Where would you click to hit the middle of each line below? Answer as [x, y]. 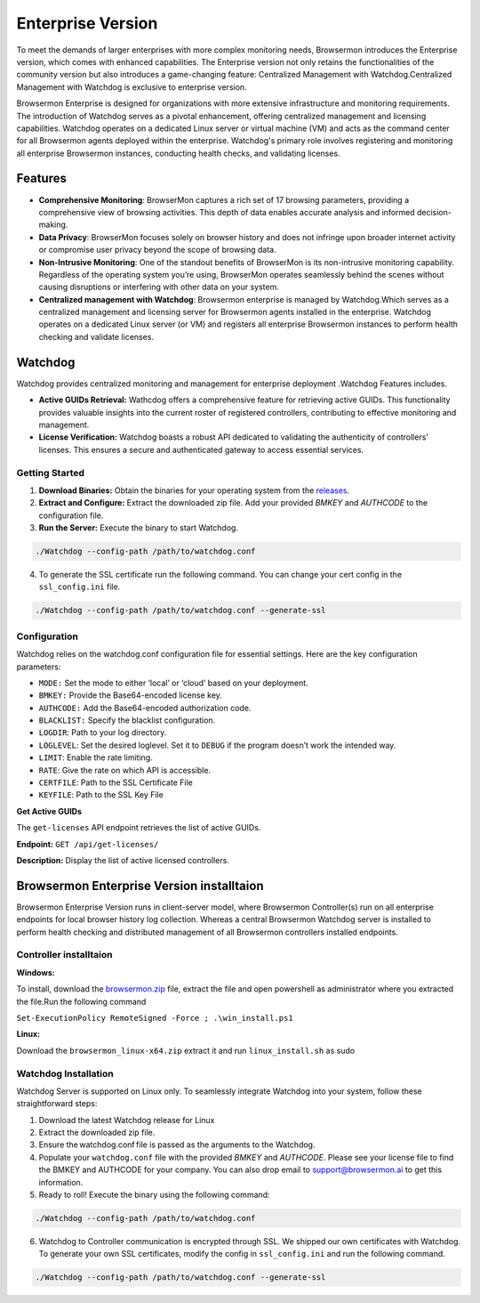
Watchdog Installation [65, 1073]
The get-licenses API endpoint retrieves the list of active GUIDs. [139, 828]
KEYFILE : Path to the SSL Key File [101, 795]
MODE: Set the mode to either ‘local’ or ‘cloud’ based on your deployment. [173, 683]
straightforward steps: [57, 1104]
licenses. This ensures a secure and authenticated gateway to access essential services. [201, 449]
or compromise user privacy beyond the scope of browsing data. [157, 250]
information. [61, 1182]
